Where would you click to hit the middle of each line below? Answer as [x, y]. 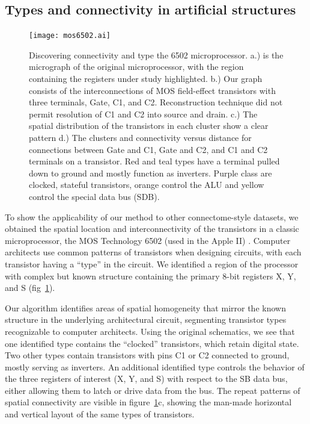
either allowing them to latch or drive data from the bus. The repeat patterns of [153, 390]
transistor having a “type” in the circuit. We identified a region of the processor [152, 263]
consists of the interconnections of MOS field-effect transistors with [152, 90]
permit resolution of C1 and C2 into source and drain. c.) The [143, 114]
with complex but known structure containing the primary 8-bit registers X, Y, [150, 276]
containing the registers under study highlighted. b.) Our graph [146, 79]
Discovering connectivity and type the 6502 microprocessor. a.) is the [156, 55]
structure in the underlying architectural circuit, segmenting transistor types [146, 320]
